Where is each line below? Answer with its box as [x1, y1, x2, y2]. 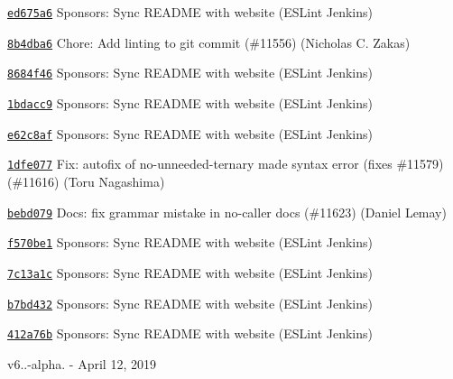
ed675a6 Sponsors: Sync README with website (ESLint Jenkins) [7, 3, 373, 21]
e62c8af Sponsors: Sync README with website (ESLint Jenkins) [7, 124, 373, 143]
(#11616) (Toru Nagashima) [7, 171, 165, 190]
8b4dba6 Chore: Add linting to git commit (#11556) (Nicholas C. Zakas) [7, 32, 411, 51]
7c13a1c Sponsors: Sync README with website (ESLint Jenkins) [7, 263, 373, 282]
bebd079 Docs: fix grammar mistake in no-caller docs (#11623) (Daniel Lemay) [7, 202, 447, 221]
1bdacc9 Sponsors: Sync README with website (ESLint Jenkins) [7, 93, 373, 112]
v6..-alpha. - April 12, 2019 [7, 354, 156, 373]
